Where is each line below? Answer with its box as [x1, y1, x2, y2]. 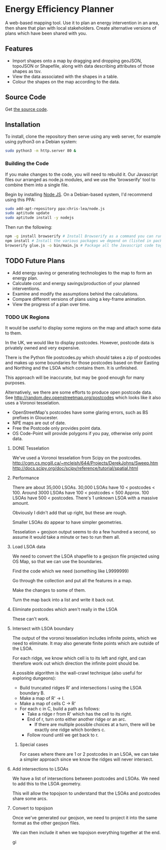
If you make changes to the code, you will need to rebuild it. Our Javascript [5, 171, 158, 177]
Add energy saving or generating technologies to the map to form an [12, 270, 152, 276]
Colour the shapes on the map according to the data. [12, 79, 120, 84]
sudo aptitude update [5, 211, 50, 216]
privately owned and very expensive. [5, 345, 81, 351]
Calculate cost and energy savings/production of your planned [12, 280, 140, 286]
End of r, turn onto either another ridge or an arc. [27, 716, 126, 722]
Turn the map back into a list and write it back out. [12, 597, 115, 603]
